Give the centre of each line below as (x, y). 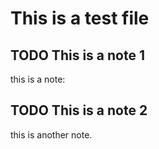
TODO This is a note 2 (79, 110)
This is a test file (80, 18)
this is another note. (51, 134)
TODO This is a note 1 (77, 55)
